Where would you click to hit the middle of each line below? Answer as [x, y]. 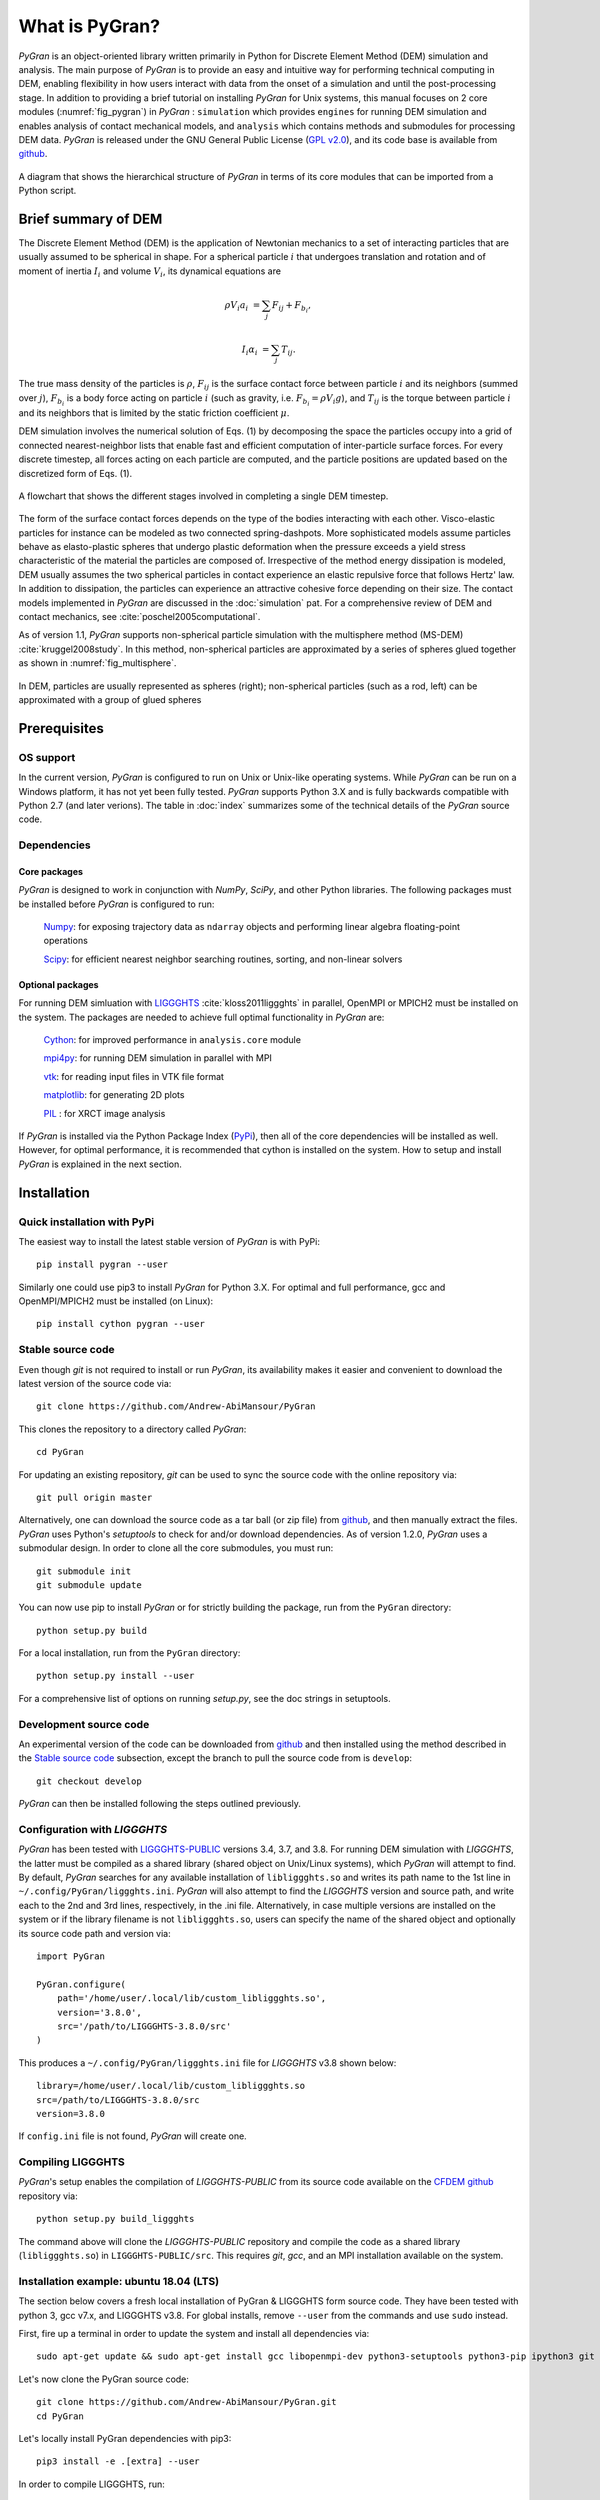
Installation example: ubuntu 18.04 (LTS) [119, 2281]
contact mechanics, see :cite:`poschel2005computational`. [139, 617]
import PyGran [70, 1956]
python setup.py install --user [115, 1676]
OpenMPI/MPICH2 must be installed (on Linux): [116, 1301]
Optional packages [58, 984]
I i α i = [255, 350]
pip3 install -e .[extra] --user [118, 2461]
